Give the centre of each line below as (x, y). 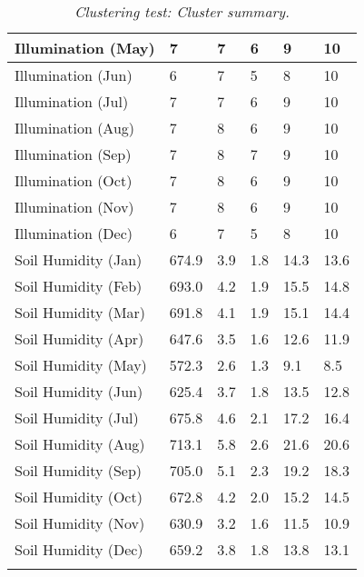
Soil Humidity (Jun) (79, 391)
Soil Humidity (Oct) (79, 497)
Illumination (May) (85, 48)
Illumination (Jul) (72, 101)
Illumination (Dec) (74, 233)
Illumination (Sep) (73, 154)
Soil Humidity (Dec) (79, 549)
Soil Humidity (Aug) (80, 444)
